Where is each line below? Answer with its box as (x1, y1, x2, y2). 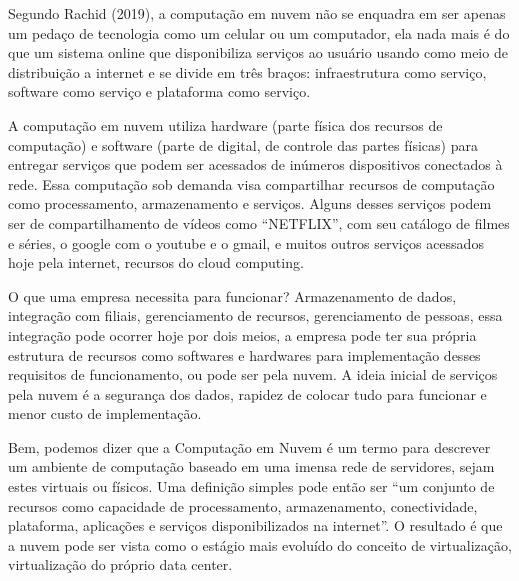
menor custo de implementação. (8, 403, 202, 424)
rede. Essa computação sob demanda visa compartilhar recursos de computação (8, 173, 495, 194)
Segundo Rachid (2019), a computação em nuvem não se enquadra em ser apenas (8, 3, 506, 23)
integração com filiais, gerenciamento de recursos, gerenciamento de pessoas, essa (8, 305, 503, 326)
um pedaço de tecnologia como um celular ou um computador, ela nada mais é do (8, 22, 510, 43)
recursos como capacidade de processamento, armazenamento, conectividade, (8, 495, 478, 516)
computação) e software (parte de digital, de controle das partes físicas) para (8, 134, 478, 155)
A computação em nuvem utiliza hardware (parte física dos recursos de (8, 114, 443, 135)
